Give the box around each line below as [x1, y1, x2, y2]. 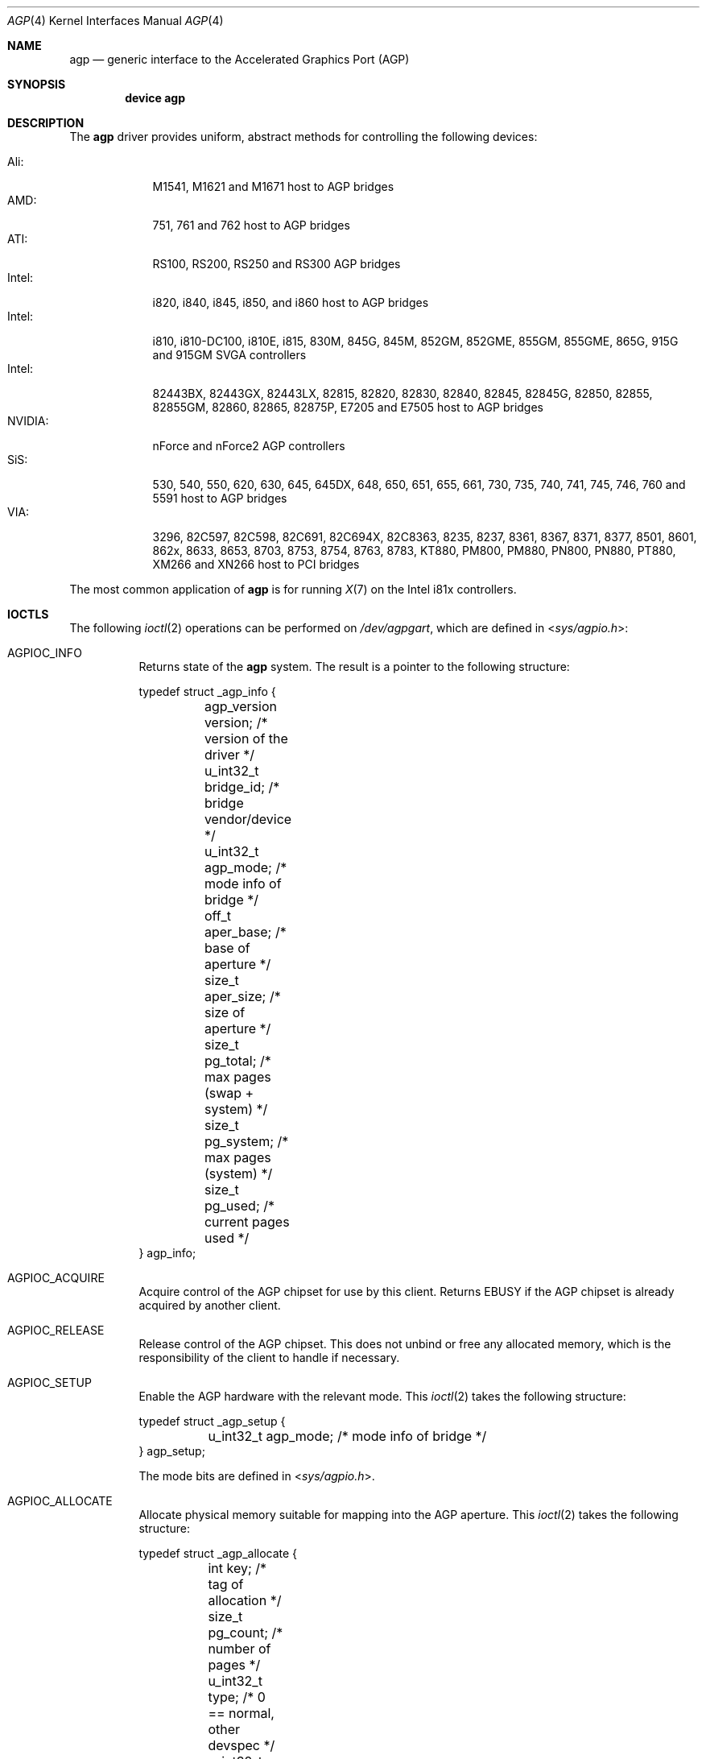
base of [204, 940, 250, 956]
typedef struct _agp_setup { [138, 1414, 286, 1428]
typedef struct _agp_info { [138, 685, 276, 698]
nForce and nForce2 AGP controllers [152, 439, 345, 453]
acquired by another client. [138, 1298, 281, 1312]
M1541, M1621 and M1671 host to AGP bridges [152, 180, 394, 193]
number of [208, 1641, 271, 1657]
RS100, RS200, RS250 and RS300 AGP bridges [152, 257, 401, 271]
